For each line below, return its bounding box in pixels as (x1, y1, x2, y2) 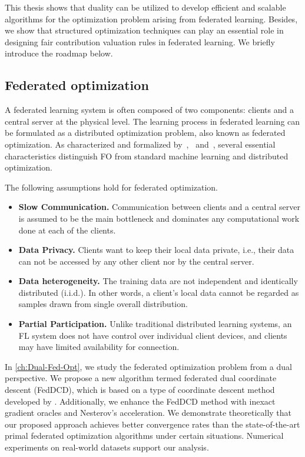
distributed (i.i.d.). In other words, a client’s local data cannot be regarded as (18, 286, 299, 298)
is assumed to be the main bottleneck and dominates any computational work (18, 212, 300, 224)
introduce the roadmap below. (5, 47, 113, 59)
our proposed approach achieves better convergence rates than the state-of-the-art (5, 418, 300, 430)
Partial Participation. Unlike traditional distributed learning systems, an (18, 318, 292, 330)
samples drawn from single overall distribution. (18, 298, 188, 310)
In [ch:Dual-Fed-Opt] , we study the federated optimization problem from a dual (5, 360, 292, 372)
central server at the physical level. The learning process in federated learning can (5, 115, 300, 127)
